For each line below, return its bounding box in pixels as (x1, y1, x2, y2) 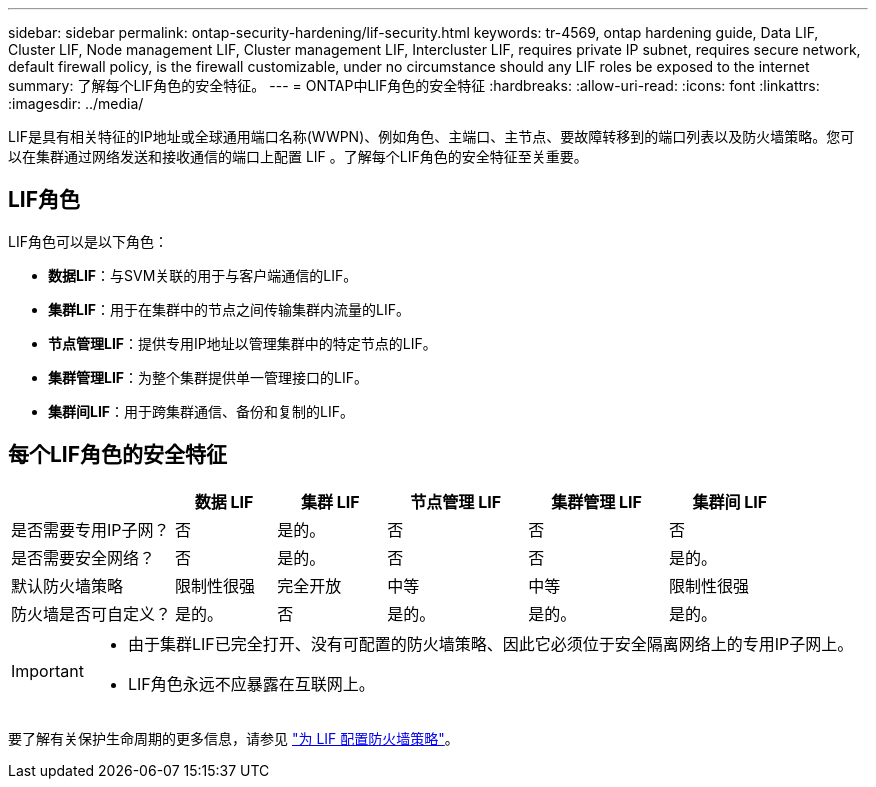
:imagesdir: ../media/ (8, 95, 144, 112)
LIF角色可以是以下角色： (8, 232, 168, 250)
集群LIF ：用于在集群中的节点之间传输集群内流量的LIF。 (48, 300, 411, 318)
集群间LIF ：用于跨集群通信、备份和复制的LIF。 (48, 402, 355, 420)
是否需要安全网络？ (11, 547, 156, 568)
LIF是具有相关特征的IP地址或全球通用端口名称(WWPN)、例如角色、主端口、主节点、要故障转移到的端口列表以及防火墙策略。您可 (8, 128, 855, 145)
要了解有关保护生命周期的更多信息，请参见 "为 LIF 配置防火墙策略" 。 (8, 729, 459, 747)
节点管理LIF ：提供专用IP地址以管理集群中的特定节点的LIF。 (48, 334, 437, 352)
